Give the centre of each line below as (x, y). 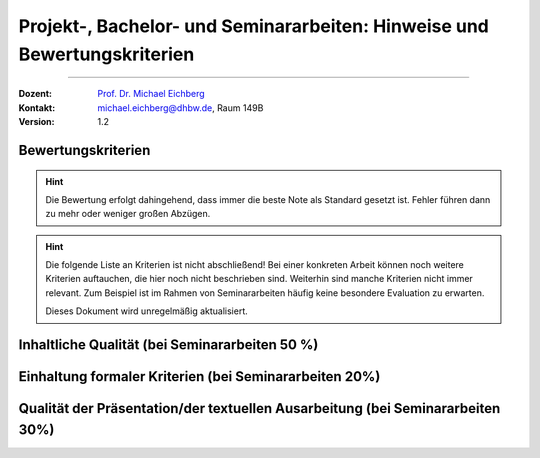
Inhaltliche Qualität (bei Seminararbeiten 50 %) (168, 345)
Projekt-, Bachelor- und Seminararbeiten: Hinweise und (254, 26)
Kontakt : (37, 107)
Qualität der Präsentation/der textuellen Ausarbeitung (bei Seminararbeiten (259, 408)
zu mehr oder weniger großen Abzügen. (128, 214)
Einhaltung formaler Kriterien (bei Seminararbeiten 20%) (199, 376)
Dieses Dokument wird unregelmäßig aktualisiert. (147, 311)
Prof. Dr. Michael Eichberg (151, 94)
